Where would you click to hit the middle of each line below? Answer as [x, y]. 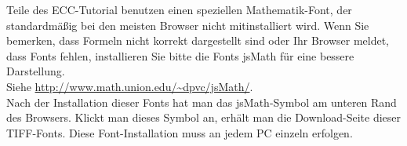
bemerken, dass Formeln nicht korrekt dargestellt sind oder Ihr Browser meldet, [198, 40]
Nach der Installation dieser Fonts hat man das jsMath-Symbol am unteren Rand [202, 102]
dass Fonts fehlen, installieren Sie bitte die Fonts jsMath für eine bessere [180, 55]
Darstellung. [36, 71]
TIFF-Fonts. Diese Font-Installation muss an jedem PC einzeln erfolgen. [180, 132]
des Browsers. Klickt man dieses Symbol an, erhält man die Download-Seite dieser [204, 117]
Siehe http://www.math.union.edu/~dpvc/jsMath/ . [130, 86]
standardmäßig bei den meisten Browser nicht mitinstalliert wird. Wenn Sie [188, 25]
